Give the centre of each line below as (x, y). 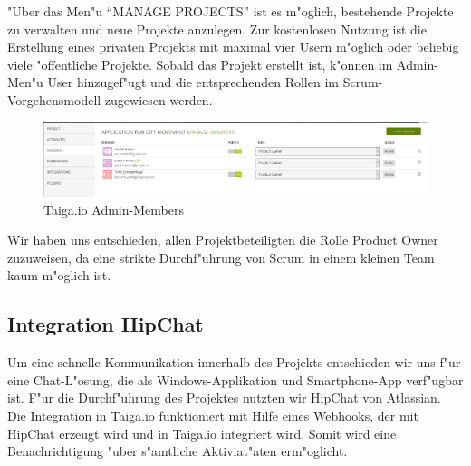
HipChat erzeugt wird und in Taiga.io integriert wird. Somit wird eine (202, 433)
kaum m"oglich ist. (59, 275)
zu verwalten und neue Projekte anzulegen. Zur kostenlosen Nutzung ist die (217, 29)
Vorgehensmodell (54, 99)
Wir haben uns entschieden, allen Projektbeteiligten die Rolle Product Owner (223, 240)
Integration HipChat (106, 324)
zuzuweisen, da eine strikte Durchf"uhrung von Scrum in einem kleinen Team (221, 257)
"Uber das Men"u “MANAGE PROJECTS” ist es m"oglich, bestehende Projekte (231, 11)
